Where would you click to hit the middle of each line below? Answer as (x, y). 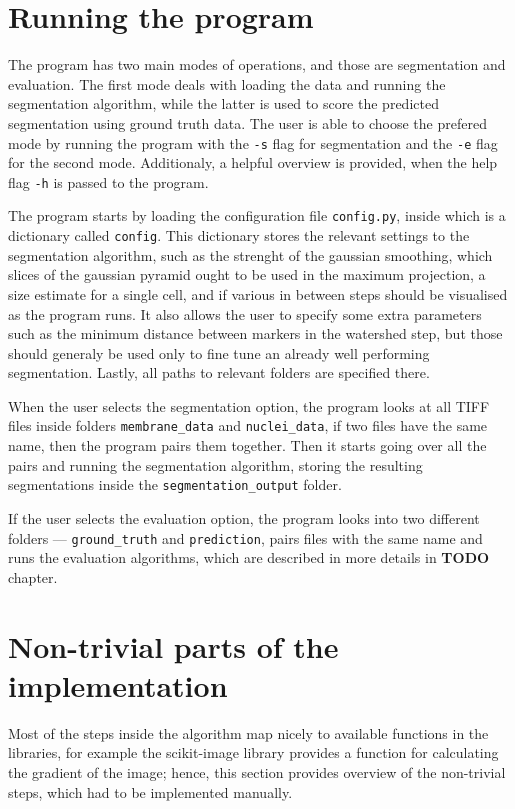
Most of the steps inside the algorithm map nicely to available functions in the (248, 732)
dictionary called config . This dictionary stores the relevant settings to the (239, 235)
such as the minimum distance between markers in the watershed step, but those (255, 333)
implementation (118, 684)
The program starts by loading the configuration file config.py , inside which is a (257, 215)
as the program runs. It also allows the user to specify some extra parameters (245, 313)
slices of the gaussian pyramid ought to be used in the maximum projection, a (247, 274)
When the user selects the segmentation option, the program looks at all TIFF (249, 405)
